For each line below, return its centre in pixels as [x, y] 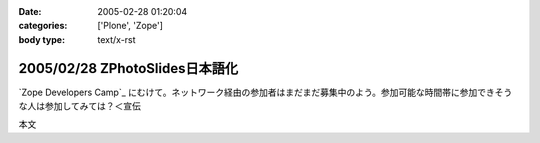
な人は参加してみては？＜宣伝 [80, 106]
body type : [41, 39]
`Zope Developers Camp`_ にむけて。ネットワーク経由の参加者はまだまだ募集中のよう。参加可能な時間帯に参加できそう [265, 92]
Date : [30, 11]
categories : [43, 26]
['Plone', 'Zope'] [130, 26]
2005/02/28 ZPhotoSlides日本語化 [128, 68]
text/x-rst [116, 39]
